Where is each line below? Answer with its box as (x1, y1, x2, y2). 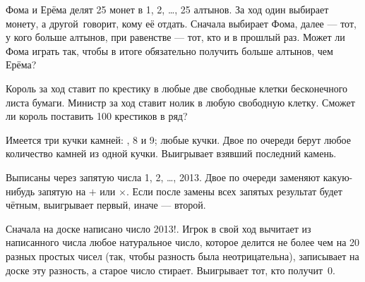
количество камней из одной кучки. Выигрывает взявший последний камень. (6, 146, 337, 161)
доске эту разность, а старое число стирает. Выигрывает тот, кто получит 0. (6, 262, 335, 277)
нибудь (6, 183, 35, 198)
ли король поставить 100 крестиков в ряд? (6, 109, 188, 123)
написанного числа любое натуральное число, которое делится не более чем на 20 (6, 235, 360, 250)
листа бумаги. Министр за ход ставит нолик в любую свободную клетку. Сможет (6, 94, 355, 109)
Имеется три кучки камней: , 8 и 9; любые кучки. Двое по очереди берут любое (6, 132, 351, 147)
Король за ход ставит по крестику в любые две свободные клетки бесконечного (6, 80, 348, 95)
